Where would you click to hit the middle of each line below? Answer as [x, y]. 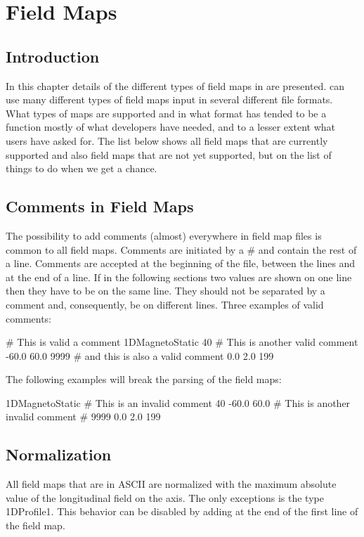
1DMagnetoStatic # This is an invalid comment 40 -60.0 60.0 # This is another [178, 402]
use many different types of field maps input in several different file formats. [169, 99]
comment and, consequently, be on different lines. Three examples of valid [165, 304]
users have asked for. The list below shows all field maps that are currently [167, 140]
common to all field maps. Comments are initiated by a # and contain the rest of [181, 249]
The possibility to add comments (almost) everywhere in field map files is [164, 235]
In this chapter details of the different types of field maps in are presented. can [175, 85]
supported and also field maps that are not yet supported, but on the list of [169, 154]
